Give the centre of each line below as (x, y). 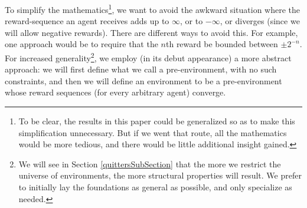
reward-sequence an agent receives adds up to (87, 21)
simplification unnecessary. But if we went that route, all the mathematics (153, 132)
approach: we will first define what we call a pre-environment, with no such (141, 69)
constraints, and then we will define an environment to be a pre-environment (143, 80)
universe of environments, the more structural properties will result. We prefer (160, 175)
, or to (192, 21)
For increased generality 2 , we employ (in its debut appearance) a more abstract (148, 57)
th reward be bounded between (222, 44)
